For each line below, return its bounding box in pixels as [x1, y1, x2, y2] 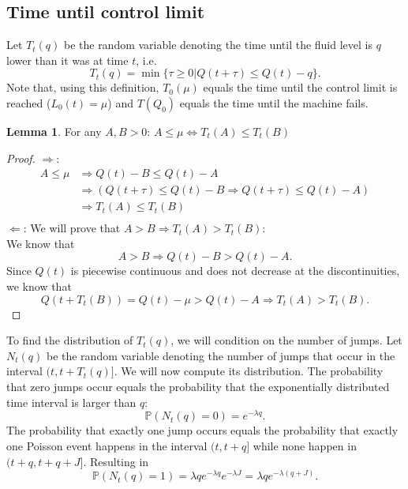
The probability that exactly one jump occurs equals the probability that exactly [6, 422, 399, 438]
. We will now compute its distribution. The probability [114, 363, 384, 379]
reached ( [6, 94, 51, 111]
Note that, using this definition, [6, 79, 159, 96]
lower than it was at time [6, 51, 129, 68]
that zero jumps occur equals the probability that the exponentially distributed [6, 378, 390, 395]
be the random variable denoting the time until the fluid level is [63, 36, 372, 53]
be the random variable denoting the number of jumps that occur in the [46, 347, 395, 363]
